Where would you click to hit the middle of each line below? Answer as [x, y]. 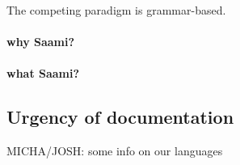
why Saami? [41, 42]
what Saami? [43, 73]
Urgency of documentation [120, 117]
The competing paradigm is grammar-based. [116, 10]
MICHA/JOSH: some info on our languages [115, 151]
